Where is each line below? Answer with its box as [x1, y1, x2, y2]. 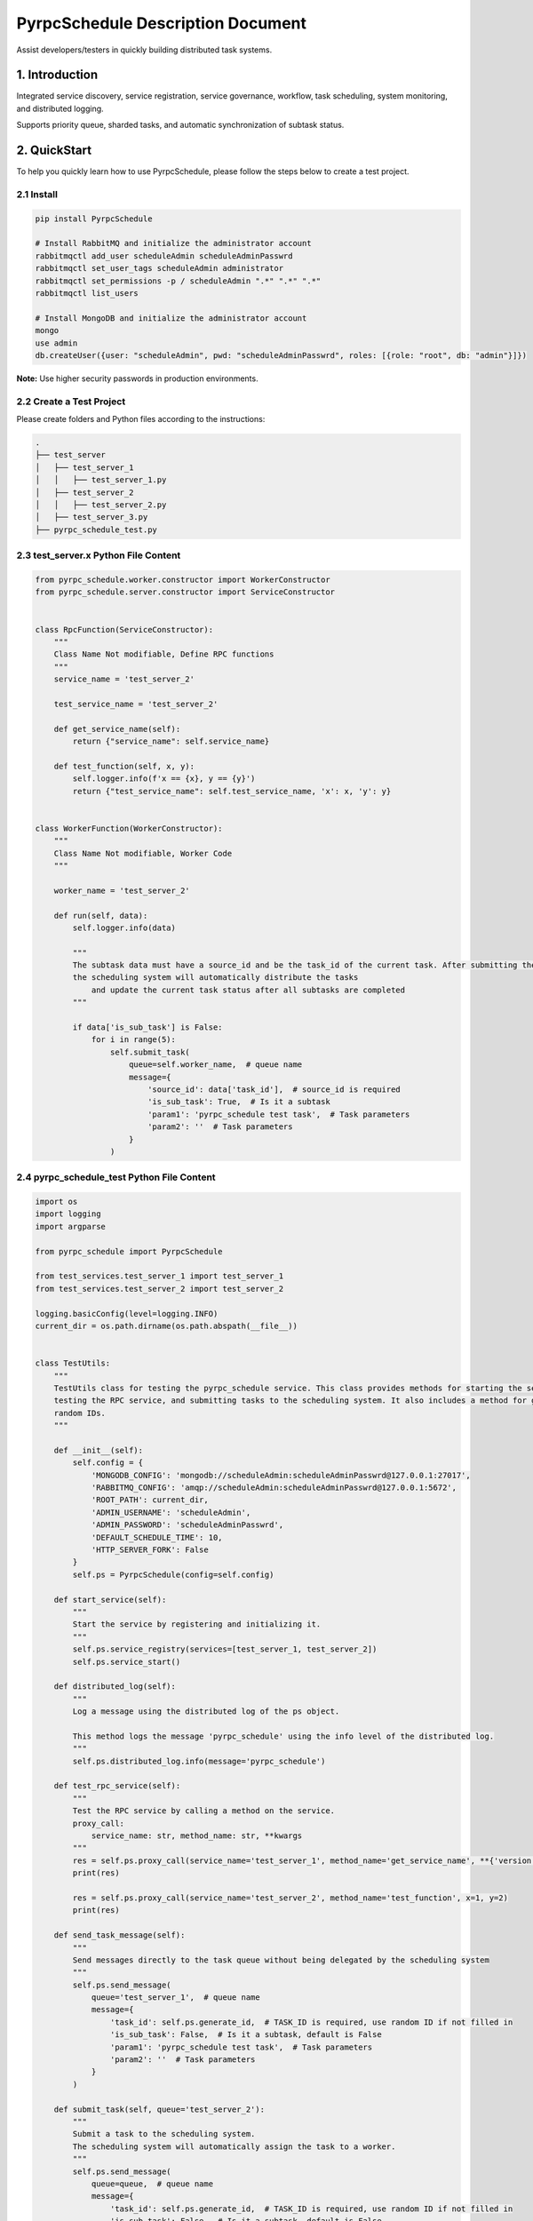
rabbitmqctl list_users [35, 289, 139, 299]
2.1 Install [16, 187, 58, 200]
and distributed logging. [16, 103, 104, 114]
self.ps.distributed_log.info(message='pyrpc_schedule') [72, 1755, 326, 1766]
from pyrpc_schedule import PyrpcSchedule [35, 1246, 223, 1256]
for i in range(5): [91, 1035, 177, 1045]
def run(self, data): [53, 911, 148, 920]
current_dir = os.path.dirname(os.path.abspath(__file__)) [35, 1320, 298, 1331]
